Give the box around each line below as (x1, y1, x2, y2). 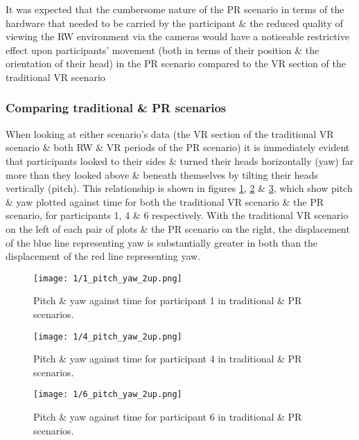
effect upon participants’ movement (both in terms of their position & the (6, 42, 319, 57)
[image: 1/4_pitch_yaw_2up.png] (33, 331, 182, 342)
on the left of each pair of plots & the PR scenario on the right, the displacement (6, 221, 350, 236)
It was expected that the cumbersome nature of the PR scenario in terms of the (6, 2, 344, 16)
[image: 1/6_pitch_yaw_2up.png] (33, 389, 182, 400)
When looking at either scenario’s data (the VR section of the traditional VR (6, 126, 334, 141)
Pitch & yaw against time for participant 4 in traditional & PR (33, 351, 302, 366)
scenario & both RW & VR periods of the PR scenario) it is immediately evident (6, 140, 350, 155)
